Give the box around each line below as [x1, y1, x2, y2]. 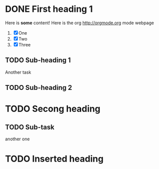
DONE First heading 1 [5, 3, 93, 15]
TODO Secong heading [5, 103, 101, 115]
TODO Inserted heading [5, 153, 104, 165]
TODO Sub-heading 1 [5, 56, 71, 65]
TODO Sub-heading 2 [5, 84, 72, 92]
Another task [5, 69, 32, 75]
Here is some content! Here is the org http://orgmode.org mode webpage [5, 20, 154, 26]
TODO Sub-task [5, 123, 55, 131]
